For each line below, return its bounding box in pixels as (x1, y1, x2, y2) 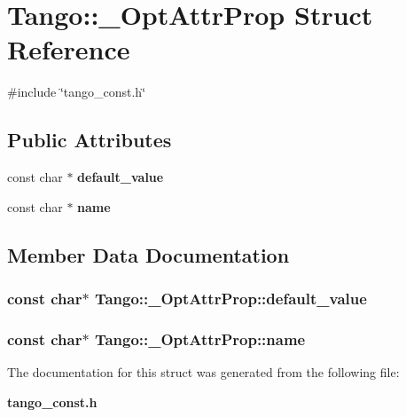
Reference (7, 31, 130, 67)
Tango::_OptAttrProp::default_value (94, 287, 367, 309)
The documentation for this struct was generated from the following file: (7, 363, 400, 382)
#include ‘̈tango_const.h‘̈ (7, 83, 146, 101)
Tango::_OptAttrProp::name (94, 327, 306, 350)
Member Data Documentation (7, 240, 290, 268)
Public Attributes (7, 126, 172, 153)
